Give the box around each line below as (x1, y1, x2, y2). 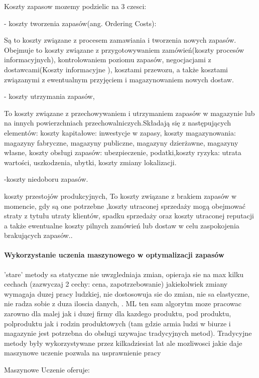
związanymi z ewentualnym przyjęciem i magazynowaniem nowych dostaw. (4, 74, 234, 84)
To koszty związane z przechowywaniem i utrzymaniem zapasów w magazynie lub (4, 107, 255, 118)
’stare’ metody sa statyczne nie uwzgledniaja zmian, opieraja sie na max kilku (4, 269, 244, 279)
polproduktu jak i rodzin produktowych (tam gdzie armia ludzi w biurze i (4, 318, 231, 328)
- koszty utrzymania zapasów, (4, 91, 95, 101)
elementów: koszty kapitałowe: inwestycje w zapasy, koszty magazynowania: (4, 127, 236, 138)
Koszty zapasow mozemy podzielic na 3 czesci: (4, 1, 147, 11)
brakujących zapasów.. (4, 230, 73, 240)
